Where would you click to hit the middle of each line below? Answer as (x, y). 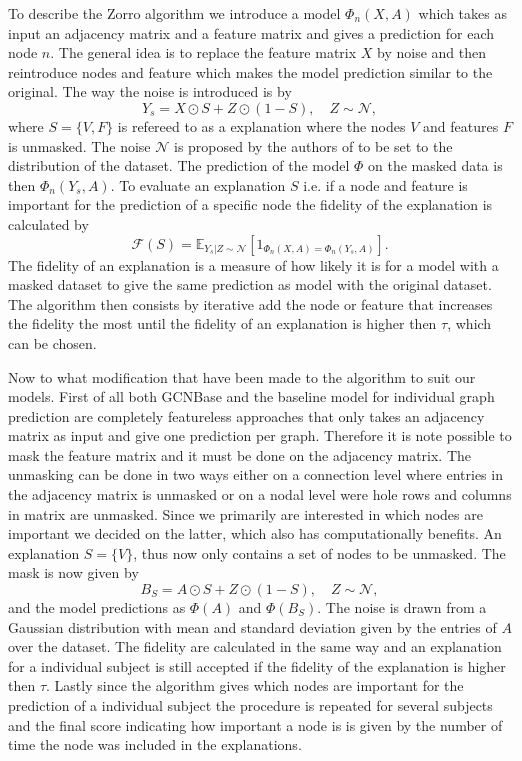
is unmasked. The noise (79, 145)
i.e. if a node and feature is (385, 184)
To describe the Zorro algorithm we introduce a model (174, 13)
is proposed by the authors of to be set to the (313, 145)
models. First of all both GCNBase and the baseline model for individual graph (251, 396)
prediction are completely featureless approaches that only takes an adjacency (246, 415)
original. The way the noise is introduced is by (150, 91)
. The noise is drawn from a (402, 607)
